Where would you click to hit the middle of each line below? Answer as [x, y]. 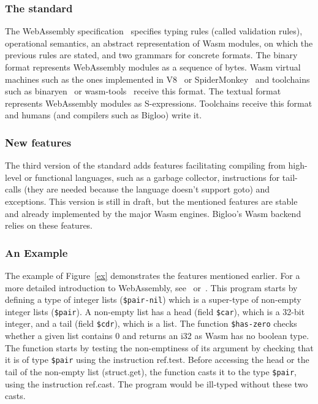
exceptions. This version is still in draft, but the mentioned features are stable [151, 201]
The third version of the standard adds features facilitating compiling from [145, 165]
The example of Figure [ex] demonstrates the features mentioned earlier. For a [153, 275]
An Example [36, 252]
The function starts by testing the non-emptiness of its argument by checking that [159, 347]
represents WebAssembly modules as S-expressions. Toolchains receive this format [159, 103]
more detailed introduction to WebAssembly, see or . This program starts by [151, 287]
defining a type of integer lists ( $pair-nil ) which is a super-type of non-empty [153, 299]
